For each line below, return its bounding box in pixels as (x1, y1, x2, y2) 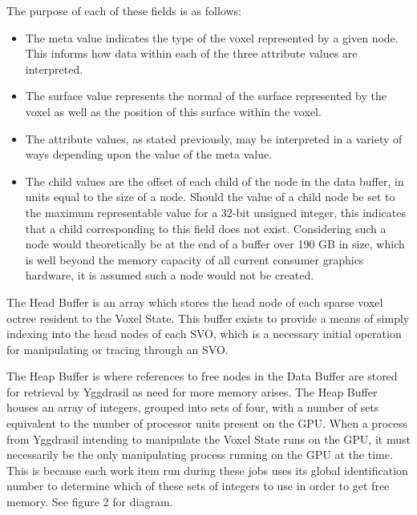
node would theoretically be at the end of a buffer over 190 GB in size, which (25, 235, 405, 252)
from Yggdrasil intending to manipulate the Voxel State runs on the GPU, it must (6, 430, 411, 447)
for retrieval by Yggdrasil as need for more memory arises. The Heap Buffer (6, 383, 378, 400)
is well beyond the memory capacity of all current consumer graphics (25, 251, 364, 268)
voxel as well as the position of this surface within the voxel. (25, 103, 322, 119)
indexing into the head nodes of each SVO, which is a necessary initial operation (6, 325, 402, 342)
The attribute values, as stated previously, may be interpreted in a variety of (25, 130, 403, 147)
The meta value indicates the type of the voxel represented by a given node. (25, 29, 399, 46)
